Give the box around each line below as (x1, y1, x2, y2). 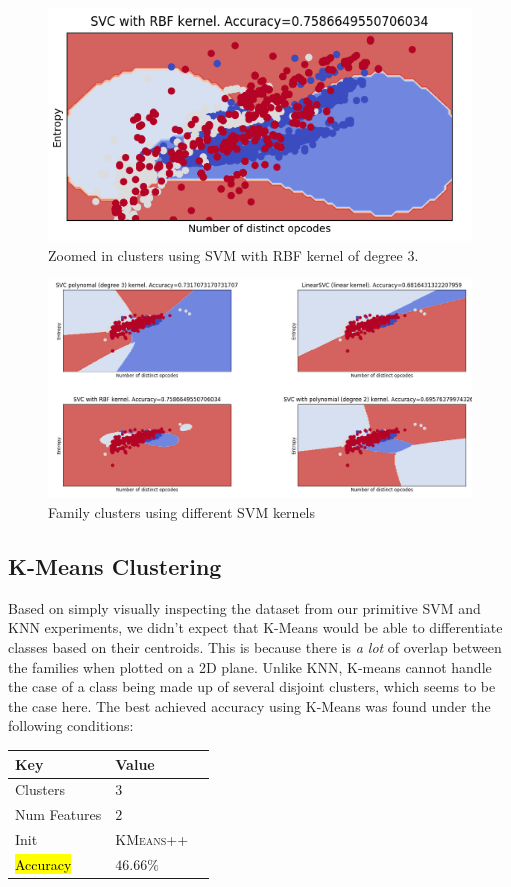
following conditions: (8, 715, 134, 736)
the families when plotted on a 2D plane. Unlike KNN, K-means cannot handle (8, 656, 492, 677)
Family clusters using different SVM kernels (48, 502, 316, 523)
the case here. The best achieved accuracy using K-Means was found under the (8, 695, 491, 716)
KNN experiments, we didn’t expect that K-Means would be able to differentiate (8, 617, 503, 638)
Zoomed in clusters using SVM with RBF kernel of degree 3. (48, 244, 419, 265)
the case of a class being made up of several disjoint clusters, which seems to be (8, 676, 496, 697)
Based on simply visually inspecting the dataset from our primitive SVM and (8, 597, 481, 618)
